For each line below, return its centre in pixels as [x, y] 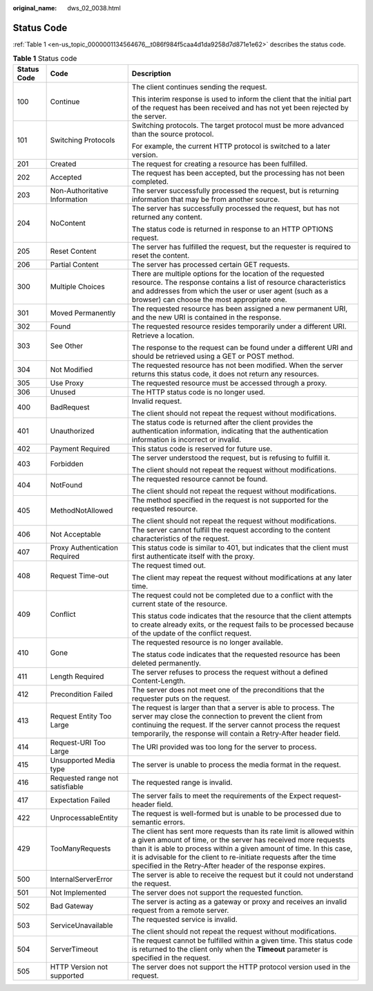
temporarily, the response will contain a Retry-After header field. [236, 733]
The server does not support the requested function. [217, 892]
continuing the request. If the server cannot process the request [236, 725]
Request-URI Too [78, 742]
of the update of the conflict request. [192, 633]
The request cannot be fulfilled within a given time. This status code [242, 941]
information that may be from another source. [205, 199]
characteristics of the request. [181, 538]
